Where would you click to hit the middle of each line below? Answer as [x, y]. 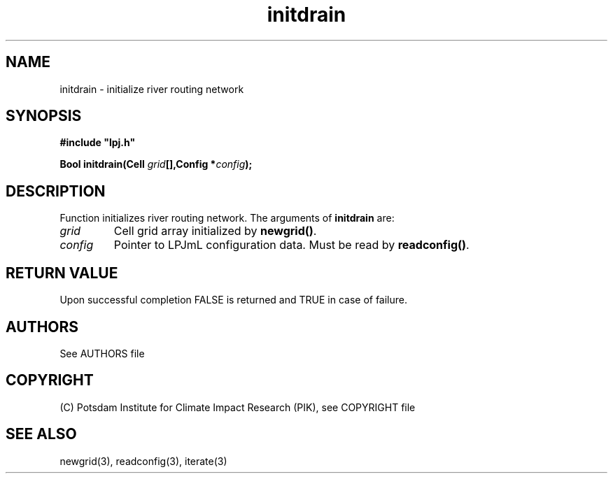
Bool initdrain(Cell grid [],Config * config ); [156, 164]
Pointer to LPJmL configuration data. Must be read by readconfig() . [291, 245]
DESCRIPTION [56, 191]
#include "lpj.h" [98, 143]
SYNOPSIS [44, 116]
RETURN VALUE [62, 273]
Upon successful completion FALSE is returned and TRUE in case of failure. [234, 300]
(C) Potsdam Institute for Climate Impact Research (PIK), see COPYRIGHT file [238, 407]
